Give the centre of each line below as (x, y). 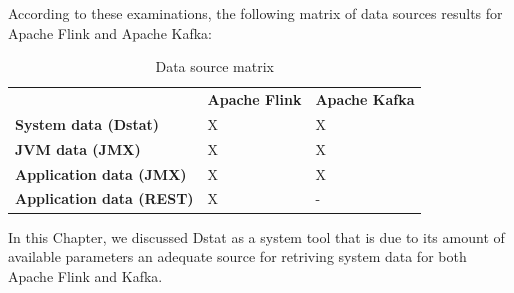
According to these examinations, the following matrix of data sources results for (255, 13)
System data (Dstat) (87, 123)
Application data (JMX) (101, 173)
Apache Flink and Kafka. (85, 275)
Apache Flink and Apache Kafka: (110, 32)
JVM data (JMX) (78, 148)
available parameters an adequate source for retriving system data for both (237, 256)
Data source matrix (215, 66)
